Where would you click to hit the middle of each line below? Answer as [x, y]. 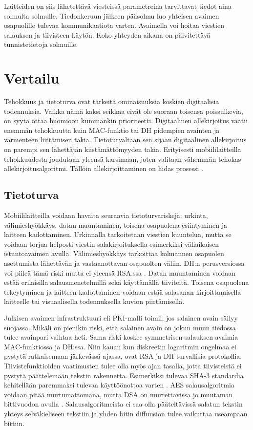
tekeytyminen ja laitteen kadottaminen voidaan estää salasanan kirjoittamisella [123, 291]
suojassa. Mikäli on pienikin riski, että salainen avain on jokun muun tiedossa [120, 327]
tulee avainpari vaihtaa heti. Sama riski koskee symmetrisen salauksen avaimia [121, 337]
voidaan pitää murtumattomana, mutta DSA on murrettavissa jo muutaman [118, 394]
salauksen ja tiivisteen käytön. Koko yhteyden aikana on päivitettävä [107, 34]
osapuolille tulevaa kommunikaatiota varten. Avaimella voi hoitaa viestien [114, 25]
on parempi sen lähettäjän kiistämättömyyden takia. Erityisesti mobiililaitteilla [123, 149]
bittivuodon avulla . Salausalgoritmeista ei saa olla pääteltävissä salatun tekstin [123, 404]
